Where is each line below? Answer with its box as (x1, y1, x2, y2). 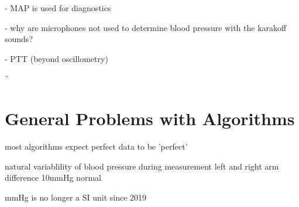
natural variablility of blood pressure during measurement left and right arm (5, 160, 279, 172)
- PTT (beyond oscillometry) (5, 52, 108, 64)
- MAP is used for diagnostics (5, 2, 111, 13)
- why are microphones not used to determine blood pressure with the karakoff (5, 21, 287, 33)
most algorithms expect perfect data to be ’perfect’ (5, 140, 188, 153)
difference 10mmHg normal (5, 171, 101, 184)
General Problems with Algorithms (5, 106, 295, 130)
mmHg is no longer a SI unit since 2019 (5, 191, 147, 203)
